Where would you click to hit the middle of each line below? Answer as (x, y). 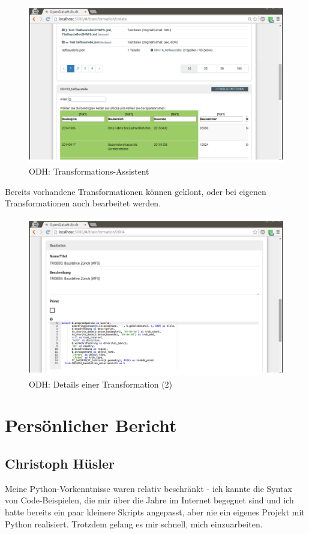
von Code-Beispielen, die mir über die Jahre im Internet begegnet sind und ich (149, 500)
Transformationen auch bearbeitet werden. (83, 203)
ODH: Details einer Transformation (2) (101, 384)
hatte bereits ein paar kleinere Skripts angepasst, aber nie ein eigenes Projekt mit (155, 512)
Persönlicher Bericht (91, 425)
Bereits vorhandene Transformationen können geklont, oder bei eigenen (136, 191)
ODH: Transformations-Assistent (89, 171)
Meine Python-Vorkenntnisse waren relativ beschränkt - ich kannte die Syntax (148, 488)
